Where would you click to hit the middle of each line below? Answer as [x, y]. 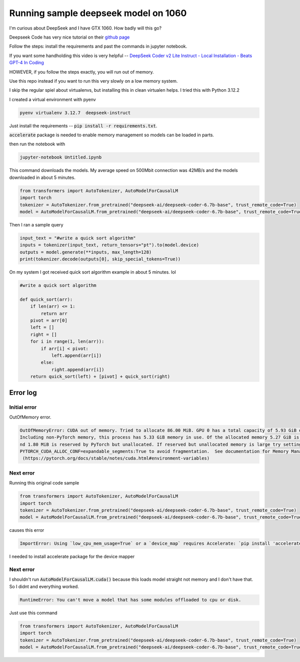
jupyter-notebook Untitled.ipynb [61, 157]
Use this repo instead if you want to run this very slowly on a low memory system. [93, 81]
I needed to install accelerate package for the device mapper [72, 557]
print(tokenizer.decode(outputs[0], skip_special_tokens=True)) [100, 259]
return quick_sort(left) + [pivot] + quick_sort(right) [100, 377]
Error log [23, 393]
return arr [54, 313]
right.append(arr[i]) [78, 369]
